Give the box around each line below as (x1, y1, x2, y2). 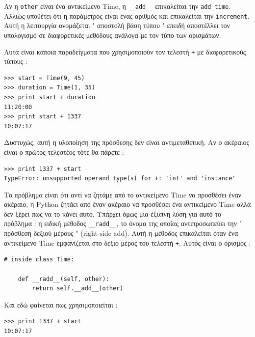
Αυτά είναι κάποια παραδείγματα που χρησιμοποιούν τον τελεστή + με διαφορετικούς (4, 46, 246, 56)
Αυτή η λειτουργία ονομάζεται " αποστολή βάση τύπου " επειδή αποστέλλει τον (4, 20, 230, 30)
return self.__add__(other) (32, 285, 124, 292)
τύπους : (4, 56, 27, 66)
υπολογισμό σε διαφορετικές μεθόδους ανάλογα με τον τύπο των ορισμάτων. (4, 29, 221, 40)
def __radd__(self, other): (18, 275, 109, 282)
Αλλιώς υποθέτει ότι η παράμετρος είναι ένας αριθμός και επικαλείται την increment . (4, 10, 250, 21)
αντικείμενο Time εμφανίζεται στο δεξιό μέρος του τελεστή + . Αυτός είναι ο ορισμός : (4, 237, 251, 248)
